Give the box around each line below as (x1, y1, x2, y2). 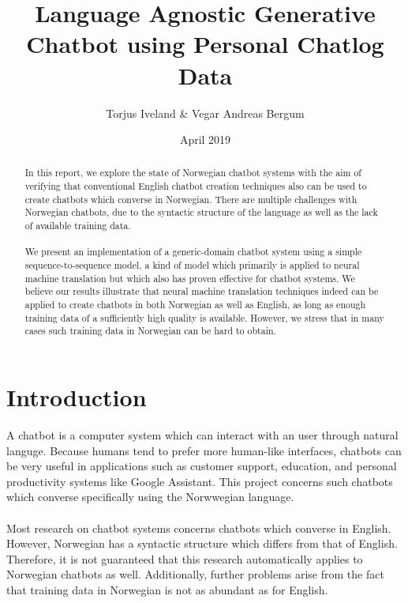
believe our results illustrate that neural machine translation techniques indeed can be (24, 285, 379, 298)
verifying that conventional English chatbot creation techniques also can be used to (24, 179, 367, 193)
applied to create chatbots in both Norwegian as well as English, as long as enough (24, 298, 366, 311)
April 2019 (179, 131, 231, 148)
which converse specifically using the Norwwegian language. (6, 488, 294, 505)
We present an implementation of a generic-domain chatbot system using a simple (24, 245, 362, 258)
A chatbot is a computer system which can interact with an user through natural (6, 426, 399, 443)
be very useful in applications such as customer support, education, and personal (6, 458, 397, 474)
